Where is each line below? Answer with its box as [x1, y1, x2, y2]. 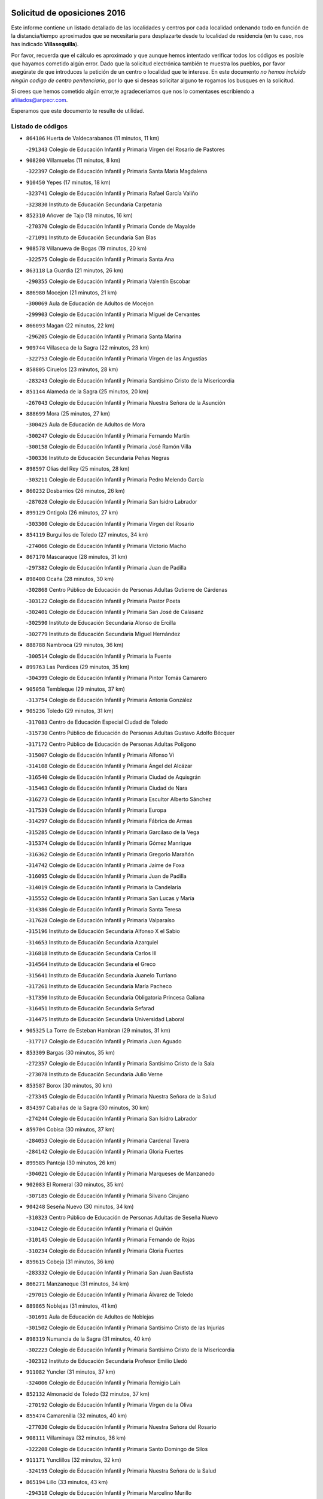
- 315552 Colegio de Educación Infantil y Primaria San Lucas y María [26, 895, 194, 902]
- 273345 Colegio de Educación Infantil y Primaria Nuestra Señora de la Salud [26, 1093, 217, 1100]
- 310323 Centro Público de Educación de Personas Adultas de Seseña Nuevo [26, 1214, 218, 1221]
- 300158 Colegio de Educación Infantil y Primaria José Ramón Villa [26, 443, 191, 450]
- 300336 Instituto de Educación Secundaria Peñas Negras [26, 454, 170, 461]
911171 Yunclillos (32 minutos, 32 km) [26, 1456, 122, 1464]
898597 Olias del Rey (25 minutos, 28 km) [26, 465, 130, 472]
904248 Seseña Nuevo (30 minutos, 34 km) [26, 1203, 134, 1211]
